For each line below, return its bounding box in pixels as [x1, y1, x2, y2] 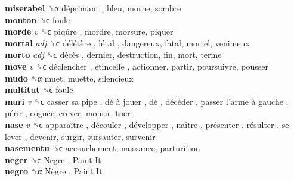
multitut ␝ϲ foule [5, 83, 73, 96]
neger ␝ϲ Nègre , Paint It [5, 153, 101, 166]
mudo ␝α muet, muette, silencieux [5, 71, 134, 84]
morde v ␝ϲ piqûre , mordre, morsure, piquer [5, 25, 174, 38]
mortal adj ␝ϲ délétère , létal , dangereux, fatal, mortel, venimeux [5, 36, 250, 49]
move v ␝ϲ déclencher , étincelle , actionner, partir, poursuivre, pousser [5, 60, 268, 72]
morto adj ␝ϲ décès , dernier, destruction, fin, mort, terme [5, 48, 222, 61]
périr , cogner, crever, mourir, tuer [5, 107, 131, 119]
